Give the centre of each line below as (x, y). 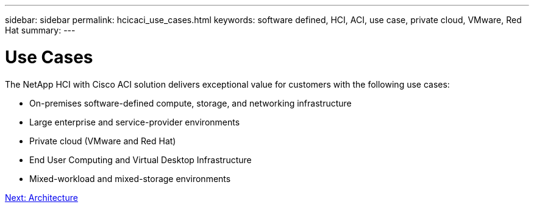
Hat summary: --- (40, 30)
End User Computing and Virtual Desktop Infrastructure (141, 160)
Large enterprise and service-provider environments (135, 122)
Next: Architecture (41, 197)
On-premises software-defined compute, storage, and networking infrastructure (190, 103)
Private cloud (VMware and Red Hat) (103, 141)
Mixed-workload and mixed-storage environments (130, 178)
